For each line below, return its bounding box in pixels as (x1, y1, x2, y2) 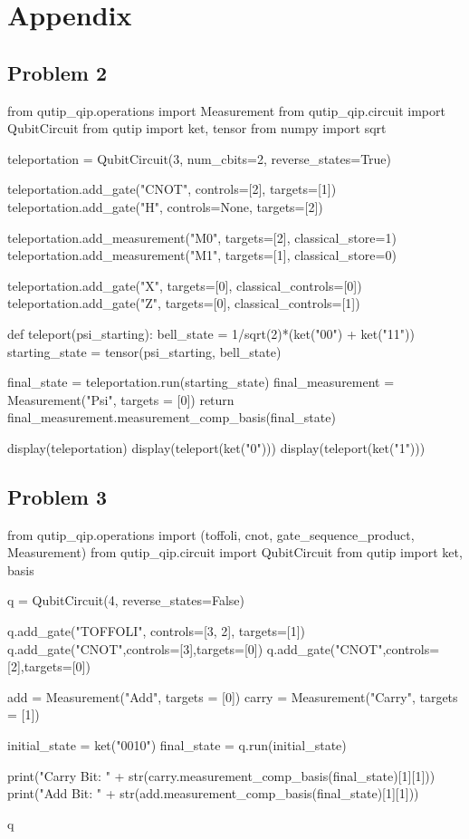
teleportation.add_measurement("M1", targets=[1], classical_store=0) (7, 246, 397, 265)
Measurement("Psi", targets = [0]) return (7, 390, 234, 409)
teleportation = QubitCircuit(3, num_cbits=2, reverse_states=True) (7, 149, 392, 168)
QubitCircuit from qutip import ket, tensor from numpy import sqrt (7, 119, 387, 138)
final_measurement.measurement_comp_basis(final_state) (7, 408, 336, 427)
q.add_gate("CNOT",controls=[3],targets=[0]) (7, 639, 263, 658)
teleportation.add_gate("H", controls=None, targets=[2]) (7, 197, 323, 216)
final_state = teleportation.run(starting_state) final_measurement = (7, 372, 395, 391)
